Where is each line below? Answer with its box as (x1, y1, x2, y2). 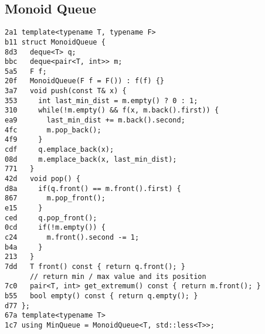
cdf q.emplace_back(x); (5, 145, 114, 154)
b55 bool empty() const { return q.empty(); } (5, 291, 198, 300)
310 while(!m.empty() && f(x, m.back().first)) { (5, 106, 219, 115)
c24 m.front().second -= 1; (5, 233, 140, 241)
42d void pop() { (5, 175, 80, 183)
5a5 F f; (5, 67, 47, 76)
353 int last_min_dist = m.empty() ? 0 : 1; (5, 96, 198, 105)
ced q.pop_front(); (5, 213, 97, 222)
